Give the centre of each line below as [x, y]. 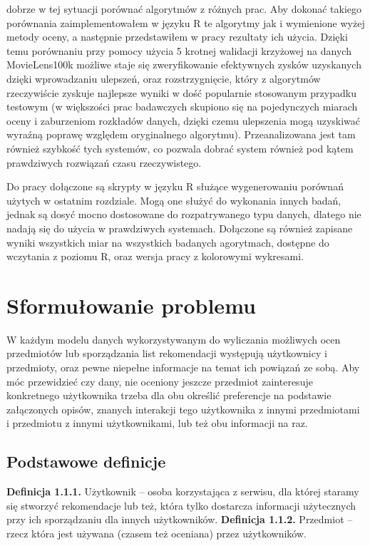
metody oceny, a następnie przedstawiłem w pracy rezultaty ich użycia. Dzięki [177, 37]
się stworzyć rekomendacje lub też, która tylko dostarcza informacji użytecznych [181, 505]
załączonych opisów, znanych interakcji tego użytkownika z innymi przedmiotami [183, 409]
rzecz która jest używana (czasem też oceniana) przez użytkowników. [156, 533]
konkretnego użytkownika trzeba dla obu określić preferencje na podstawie [169, 395]
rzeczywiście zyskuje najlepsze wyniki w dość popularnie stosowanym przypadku [181, 92]
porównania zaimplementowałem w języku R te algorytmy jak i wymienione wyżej [186, 22]
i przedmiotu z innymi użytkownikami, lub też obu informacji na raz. [157, 423]
